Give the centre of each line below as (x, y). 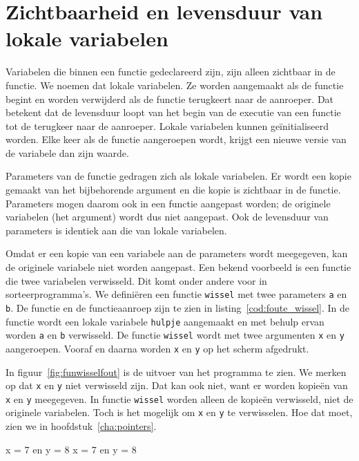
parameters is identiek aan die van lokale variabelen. (116, 230)
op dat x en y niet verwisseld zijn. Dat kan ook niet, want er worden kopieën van (177, 385)
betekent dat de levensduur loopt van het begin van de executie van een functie (173, 112)
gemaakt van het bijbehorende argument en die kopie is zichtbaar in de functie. (173, 190)
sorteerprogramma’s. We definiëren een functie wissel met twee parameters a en (176, 294)
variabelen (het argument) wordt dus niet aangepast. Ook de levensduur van (167, 217)
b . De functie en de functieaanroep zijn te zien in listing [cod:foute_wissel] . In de (178, 307)
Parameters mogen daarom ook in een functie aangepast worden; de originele (168, 203)
